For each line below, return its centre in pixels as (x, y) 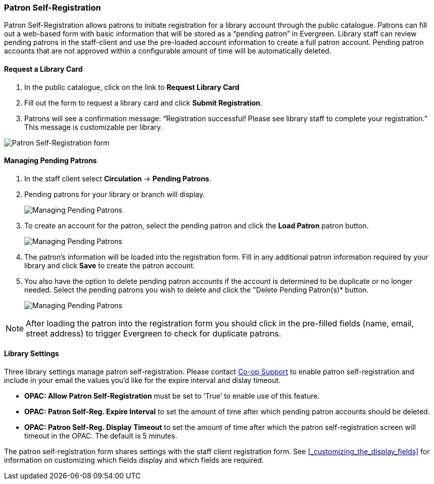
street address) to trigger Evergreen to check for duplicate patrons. (154, 333)
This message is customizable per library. (93, 127)
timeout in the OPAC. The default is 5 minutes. (101, 436)
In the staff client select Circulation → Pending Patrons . (118, 178)
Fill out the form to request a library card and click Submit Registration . (143, 103)
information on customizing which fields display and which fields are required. (134, 460)
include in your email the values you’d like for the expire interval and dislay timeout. (142, 380)
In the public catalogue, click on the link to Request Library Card (132, 87)
